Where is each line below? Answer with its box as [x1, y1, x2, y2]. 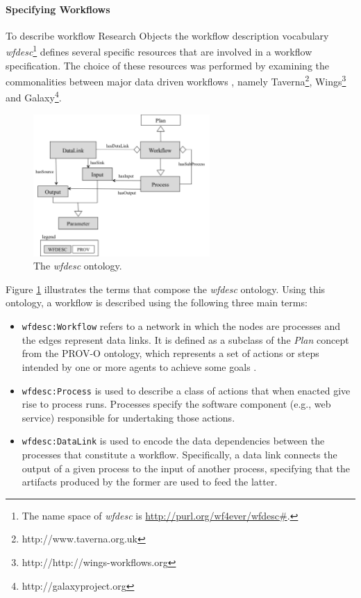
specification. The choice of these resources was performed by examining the [6, 58, 329, 72]
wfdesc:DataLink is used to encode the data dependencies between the [22, 433, 325, 448]
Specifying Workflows [6, 1, 110, 16]
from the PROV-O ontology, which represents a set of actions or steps [22, 346, 319, 360]
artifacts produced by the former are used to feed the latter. [22, 474, 278, 489]
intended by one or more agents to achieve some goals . [22, 359, 257, 374]
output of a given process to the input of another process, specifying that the [22, 460, 351, 475]
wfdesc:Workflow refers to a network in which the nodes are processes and [22, 319, 341, 333]
